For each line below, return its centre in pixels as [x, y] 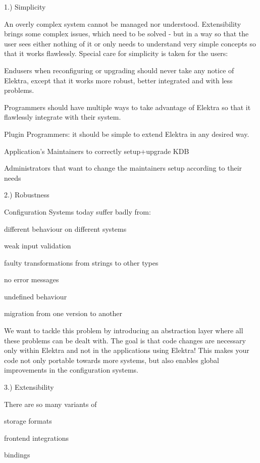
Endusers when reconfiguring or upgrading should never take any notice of [119, 70]
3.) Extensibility [29, 387]
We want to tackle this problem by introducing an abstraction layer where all [124, 330]
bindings [17, 455]
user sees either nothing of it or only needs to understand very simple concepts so [130, 43]
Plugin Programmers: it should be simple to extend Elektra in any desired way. [127, 134]
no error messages [32, 279]
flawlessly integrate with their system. [63, 117]
